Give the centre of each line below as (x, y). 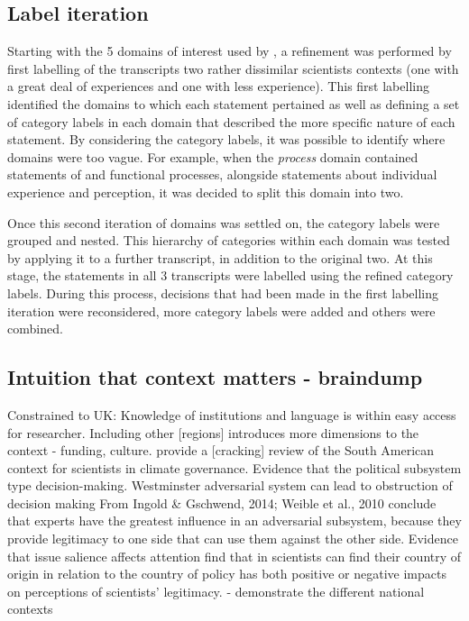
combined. (35, 329)
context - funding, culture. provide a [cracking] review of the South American (221, 450)
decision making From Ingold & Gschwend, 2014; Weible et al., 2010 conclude (222, 502)
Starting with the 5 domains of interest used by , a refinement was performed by (230, 51)
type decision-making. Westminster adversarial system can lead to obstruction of (230, 485)
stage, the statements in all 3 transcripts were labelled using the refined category (230, 275)
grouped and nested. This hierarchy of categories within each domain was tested (229, 240)
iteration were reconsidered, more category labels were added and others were (221, 310)
